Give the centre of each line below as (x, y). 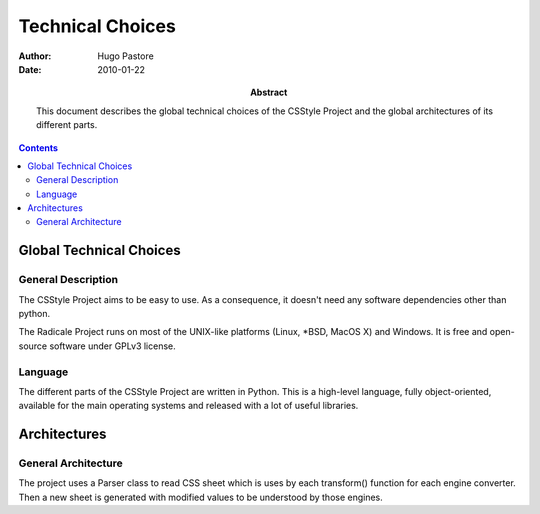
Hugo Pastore (125, 56)
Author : (35, 56)
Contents (38, 147)
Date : (30, 69)
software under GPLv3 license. (113, 346)
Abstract (269, 92)
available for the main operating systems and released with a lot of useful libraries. (188, 406)
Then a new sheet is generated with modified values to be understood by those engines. (201, 497)
